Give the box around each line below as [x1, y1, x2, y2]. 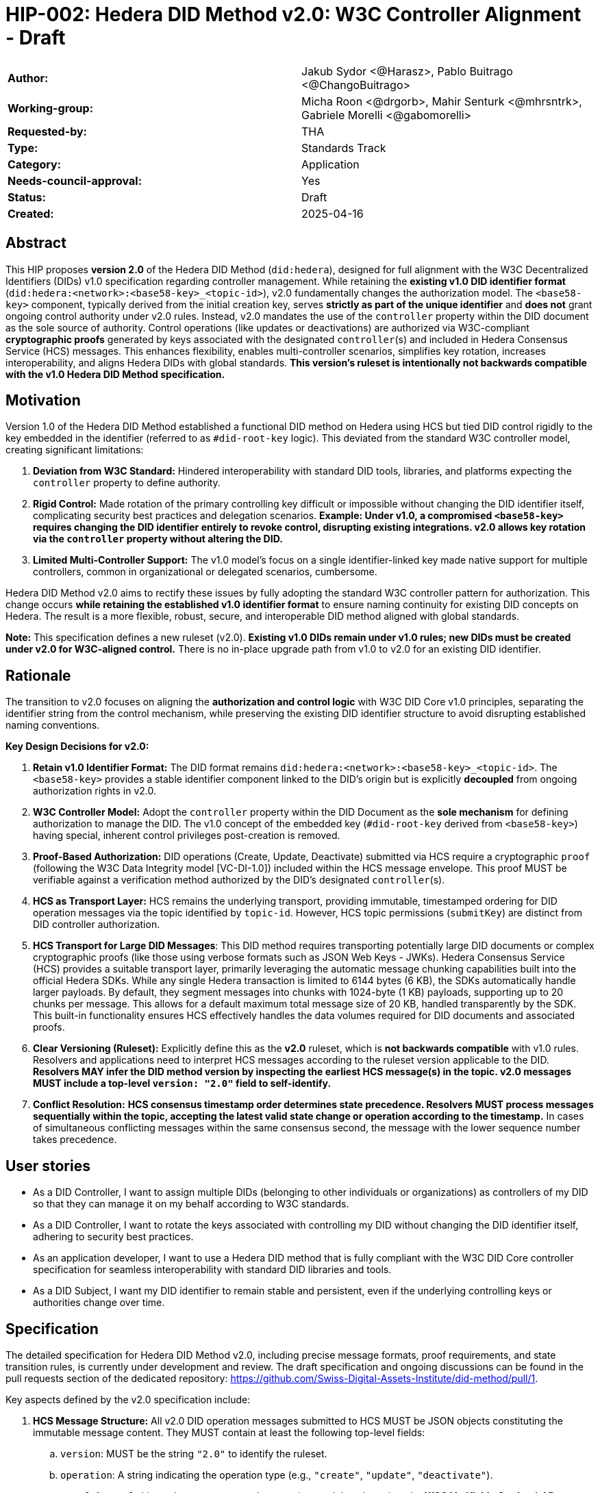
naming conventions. [5, 719, 100, 731]
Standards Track [301, 140, 386, 155]
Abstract [5, 234, 66, 252]
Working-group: [8, 101, 93, 115]
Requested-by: [8, 124, 87, 138]
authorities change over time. [33, 1296, 165, 1309]
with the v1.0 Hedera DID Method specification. [5, 368, 225, 380]
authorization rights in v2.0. [33, 785, 156, 797]
